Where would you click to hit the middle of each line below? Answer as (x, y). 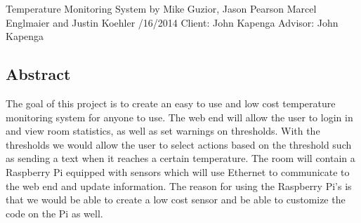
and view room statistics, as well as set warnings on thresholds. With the (163, 131)
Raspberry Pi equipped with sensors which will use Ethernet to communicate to (178, 171)
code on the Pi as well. (54, 213)
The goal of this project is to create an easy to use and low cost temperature (171, 103)
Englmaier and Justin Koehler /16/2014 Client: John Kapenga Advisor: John (172, 22)
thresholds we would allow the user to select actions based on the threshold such (179, 144)
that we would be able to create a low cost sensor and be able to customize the (176, 200)
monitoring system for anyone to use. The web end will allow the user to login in (179, 117)
